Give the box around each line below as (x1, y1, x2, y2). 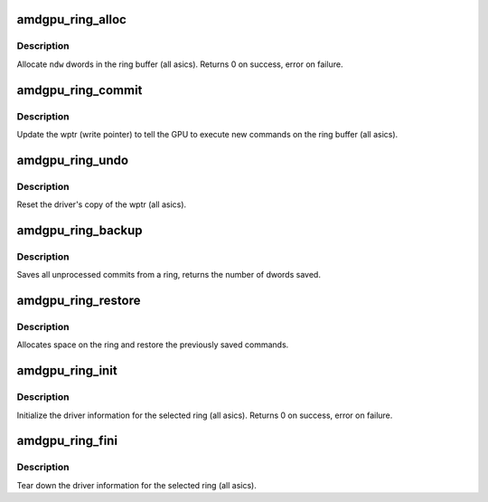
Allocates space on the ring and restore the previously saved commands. (16, 339, 289, 350)
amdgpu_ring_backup (16, 223, 144, 238)
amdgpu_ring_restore (16, 293, 141, 308)
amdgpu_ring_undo (16, 152, 129, 167)
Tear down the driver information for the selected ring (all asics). (16, 479, 257, 490)
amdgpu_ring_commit (16, 82, 143, 98)
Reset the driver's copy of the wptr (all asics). (16, 199, 187, 210)
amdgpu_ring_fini (16, 433, 117, 449)
